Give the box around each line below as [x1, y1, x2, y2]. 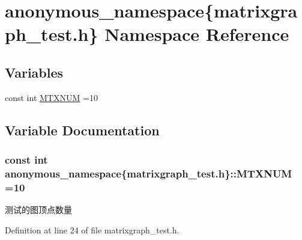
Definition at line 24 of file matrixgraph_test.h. [5, 223, 180, 236]
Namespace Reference [104, 22, 289, 46]
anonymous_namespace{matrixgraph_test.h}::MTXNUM [5, 165, 292, 180]
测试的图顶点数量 [5, 203, 72, 216]
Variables [5, 63, 64, 81]
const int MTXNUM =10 [5, 91, 98, 103]
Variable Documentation [5, 120, 160, 139]
